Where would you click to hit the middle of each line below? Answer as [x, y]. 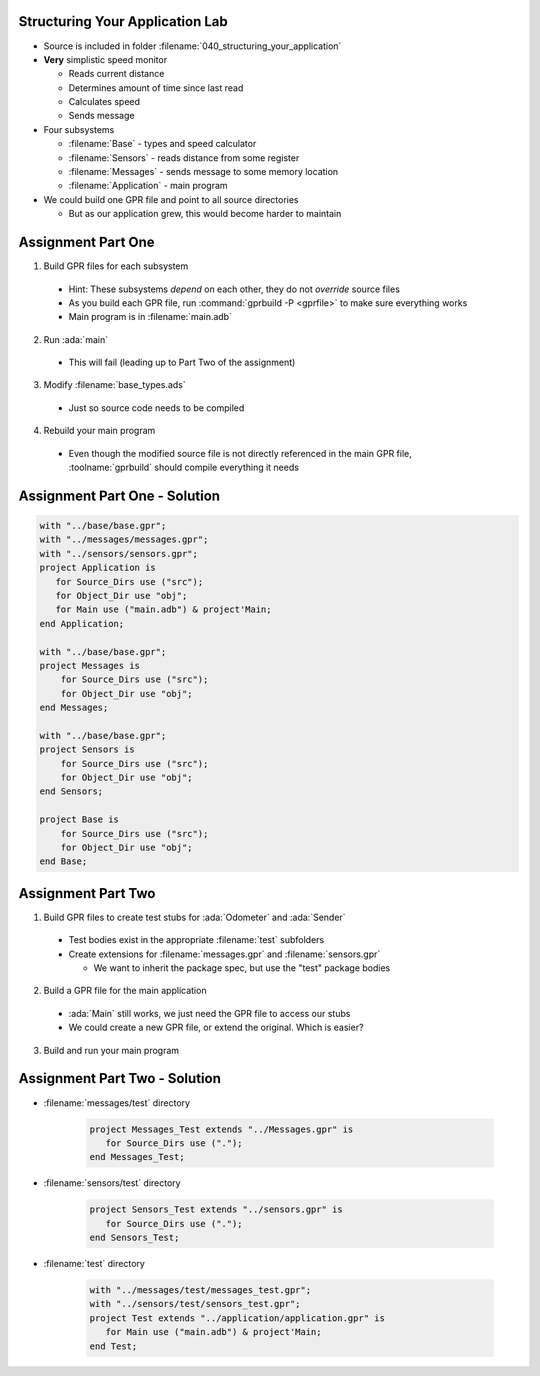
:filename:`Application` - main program [148, 186]
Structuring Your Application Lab [123, 21]
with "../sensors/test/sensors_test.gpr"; [195, 1304]
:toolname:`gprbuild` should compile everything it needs [184, 467]
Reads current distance [116, 74]
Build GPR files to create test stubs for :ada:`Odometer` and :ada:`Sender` [194, 917]
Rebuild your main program [99, 431]
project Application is [98, 568]
